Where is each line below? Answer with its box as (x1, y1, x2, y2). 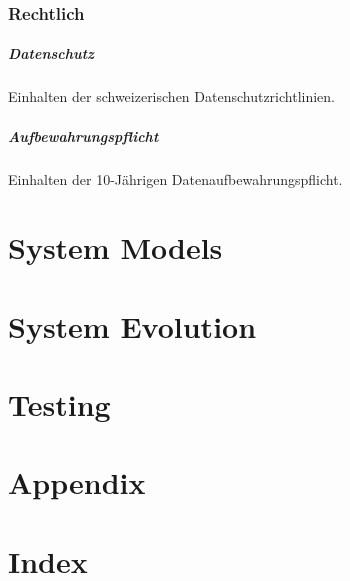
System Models (8, 227, 223, 268)
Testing (8, 384, 111, 425)
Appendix (8, 462, 146, 503)
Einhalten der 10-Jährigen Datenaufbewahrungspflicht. (8, 168, 343, 189)
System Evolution (8, 305, 257, 346)
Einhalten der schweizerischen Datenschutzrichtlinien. (8, 86, 336, 107)
